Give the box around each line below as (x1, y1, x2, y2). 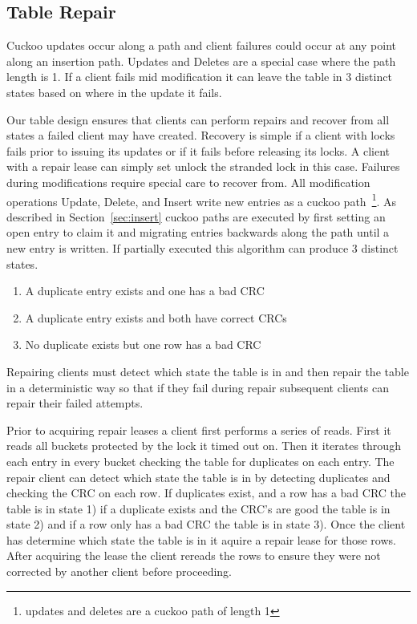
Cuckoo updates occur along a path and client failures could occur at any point (6, 37, 397, 54)
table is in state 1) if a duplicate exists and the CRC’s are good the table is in (6, 500, 391, 517)
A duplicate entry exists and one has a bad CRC (25, 282, 265, 299)
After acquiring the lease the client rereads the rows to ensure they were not (6, 547, 381, 564)
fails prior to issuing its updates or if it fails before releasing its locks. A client (6, 142, 391, 159)
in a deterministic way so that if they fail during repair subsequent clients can (6, 379, 389, 395)
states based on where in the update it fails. (6, 83, 222, 100)
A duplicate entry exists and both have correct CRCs (25, 309, 287, 326)
